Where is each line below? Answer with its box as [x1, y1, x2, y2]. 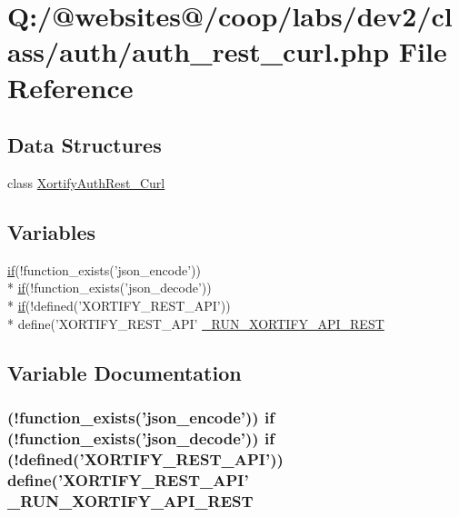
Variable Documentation [7, 358, 242, 386]
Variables [7, 217, 96, 245]
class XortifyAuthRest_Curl [7, 173, 165, 192]
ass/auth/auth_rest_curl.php [7, 33, 390, 70]
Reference [7, 68, 134, 105]
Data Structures [7, 131, 162, 159]
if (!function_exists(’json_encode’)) [7, 260, 202, 279]
